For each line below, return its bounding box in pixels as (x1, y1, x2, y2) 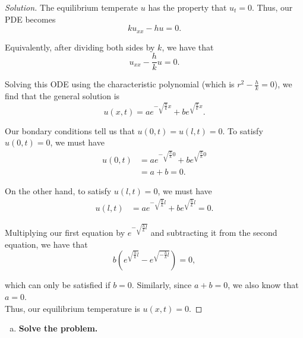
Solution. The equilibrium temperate (5, 1, 138, 13)
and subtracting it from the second (150, 226, 277, 239)
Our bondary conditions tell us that (5, 124, 135, 137)
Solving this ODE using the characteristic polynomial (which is (5, 78, 235, 90)
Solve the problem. (18, 322, 98, 334)
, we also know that (228, 279, 299, 291)
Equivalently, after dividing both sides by (5, 40, 155, 53)
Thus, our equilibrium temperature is (5, 302, 140, 314)
